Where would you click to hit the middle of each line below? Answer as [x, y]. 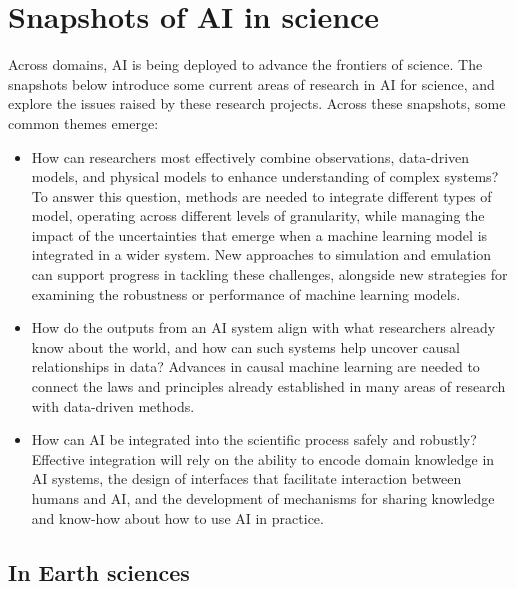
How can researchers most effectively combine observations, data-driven [250, 156]
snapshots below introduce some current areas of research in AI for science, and [251, 83]
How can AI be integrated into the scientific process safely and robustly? [254, 439]
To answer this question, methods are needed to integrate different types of [261, 195]
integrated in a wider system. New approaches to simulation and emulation [261, 254]
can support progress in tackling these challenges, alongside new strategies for [269, 274]
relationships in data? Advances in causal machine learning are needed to [255, 366]
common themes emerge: [83, 122]
